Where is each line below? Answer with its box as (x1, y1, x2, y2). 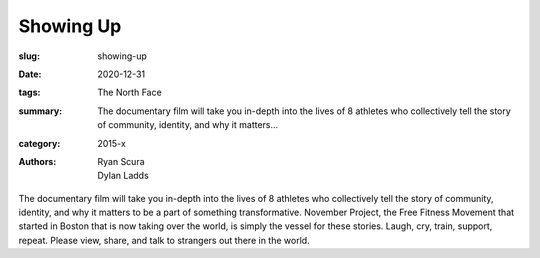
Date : (18, 68, 42, 80)
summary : (18, 105, 63, 117)
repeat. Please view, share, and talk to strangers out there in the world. (18, 234, 310, 246)
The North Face (97, 86, 162, 99)
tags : (18, 86, 41, 99)
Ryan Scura (97, 155, 145, 167)
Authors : (18, 155, 57, 167)
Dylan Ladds (97, 170, 149, 182)
